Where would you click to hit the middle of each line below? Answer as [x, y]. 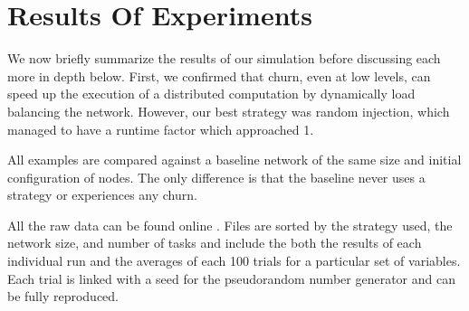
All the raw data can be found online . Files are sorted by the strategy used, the [230, 225]
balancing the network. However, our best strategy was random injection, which [229, 111]
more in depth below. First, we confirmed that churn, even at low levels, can [219, 75]
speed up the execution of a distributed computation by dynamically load [211, 94]
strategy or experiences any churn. [102, 195]
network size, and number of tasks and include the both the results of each [215, 243]
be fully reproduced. [63, 296]
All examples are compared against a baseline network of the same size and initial [234, 160]
